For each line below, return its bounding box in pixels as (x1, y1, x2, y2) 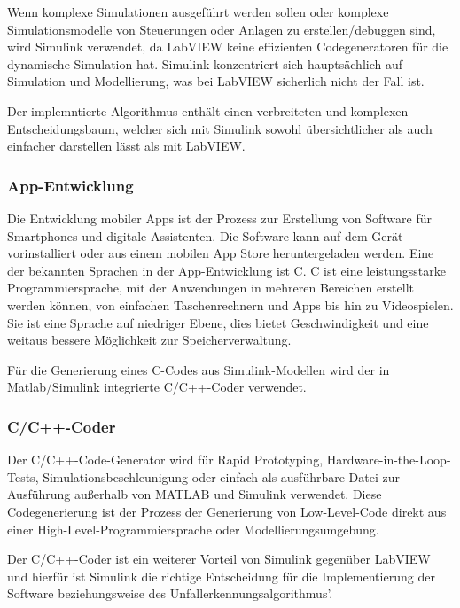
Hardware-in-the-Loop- (326, 450, 451, 469)
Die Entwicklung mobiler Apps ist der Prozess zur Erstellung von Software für (7, 208, 433, 227)
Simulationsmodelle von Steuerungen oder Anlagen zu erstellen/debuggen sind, (7, 19, 436, 38)
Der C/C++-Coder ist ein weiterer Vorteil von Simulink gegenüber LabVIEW (7, 550, 431, 568)
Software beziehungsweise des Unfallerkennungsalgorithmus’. (7, 584, 333, 603)
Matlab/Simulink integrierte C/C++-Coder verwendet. (7, 378, 307, 396)
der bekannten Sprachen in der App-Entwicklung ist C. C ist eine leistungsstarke (7, 261, 447, 279)
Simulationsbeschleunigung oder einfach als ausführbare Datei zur (43, 467, 401, 486)
